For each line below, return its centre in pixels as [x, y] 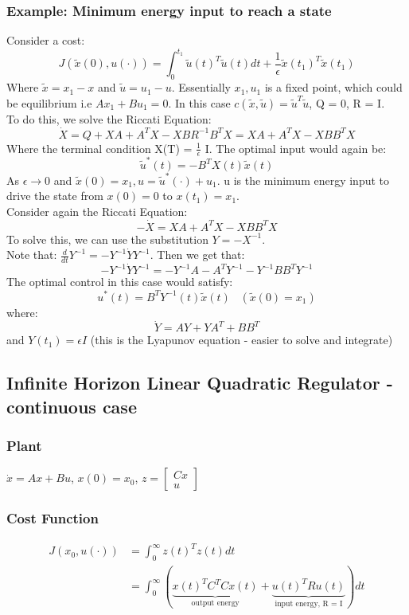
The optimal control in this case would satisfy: [120, 282]
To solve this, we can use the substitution [107, 239]
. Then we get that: [197, 255]
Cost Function [53, 518]
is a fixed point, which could [333, 87]
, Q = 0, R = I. [347, 102]
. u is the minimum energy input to [303, 180]
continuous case [72, 406]
